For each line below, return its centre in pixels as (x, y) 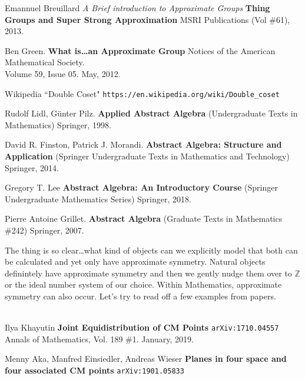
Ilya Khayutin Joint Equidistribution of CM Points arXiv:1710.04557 (142, 327)
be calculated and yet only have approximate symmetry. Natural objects (135, 261)
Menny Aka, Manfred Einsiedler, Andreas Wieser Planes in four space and (146, 359)
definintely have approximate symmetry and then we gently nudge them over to (148, 273)
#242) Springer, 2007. (44, 230)
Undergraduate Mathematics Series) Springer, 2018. (98, 199)
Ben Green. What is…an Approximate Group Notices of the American (140, 50)
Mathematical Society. (45, 62)
